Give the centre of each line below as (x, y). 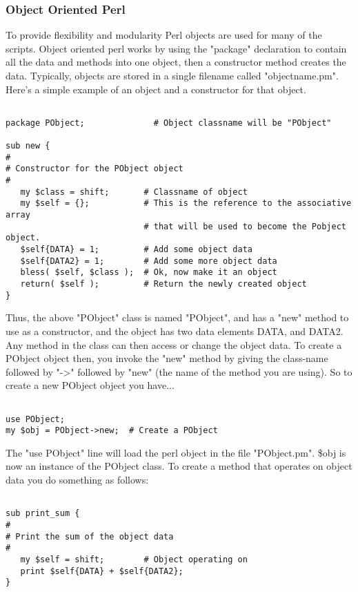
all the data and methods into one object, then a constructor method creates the (176, 62)
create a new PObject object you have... (90, 385)
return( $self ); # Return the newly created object (163, 284)
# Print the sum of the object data (90, 536)
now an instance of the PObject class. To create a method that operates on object (179, 466)
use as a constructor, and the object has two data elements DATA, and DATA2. (175, 331)
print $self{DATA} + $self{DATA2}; (102, 571)
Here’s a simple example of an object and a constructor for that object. (156, 89)
